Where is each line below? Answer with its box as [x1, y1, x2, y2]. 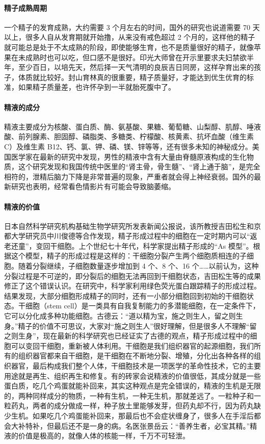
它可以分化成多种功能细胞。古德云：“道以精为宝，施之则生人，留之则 [4, 310, 236, 321]
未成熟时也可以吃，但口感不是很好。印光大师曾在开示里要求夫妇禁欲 [18, 51, 247, 62]
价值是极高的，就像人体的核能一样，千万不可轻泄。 [18, 430, 190, 441]
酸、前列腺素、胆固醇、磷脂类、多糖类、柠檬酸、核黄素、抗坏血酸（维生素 [4, 131, 254, 142]
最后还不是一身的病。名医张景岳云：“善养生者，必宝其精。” [54, 420, 250, 431]
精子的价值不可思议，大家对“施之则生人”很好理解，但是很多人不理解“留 [18, 320, 257, 331]
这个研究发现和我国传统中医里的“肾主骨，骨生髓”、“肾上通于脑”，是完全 [18, 161, 260, 172]
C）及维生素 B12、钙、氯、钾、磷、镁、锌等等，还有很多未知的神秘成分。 [4, 141, 252, 151]
